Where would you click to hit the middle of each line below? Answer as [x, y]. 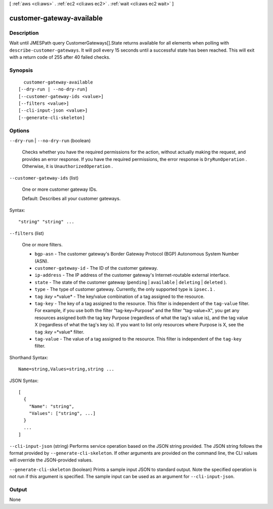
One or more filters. [42, 244]
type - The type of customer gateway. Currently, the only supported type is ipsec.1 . [125, 289]
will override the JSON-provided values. [51, 460]
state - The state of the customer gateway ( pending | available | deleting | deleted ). [131, 282]
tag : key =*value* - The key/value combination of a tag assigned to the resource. [120, 296]
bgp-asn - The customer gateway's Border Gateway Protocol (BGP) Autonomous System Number [137, 254]
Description [24, 33]
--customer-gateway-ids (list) [44, 178]
